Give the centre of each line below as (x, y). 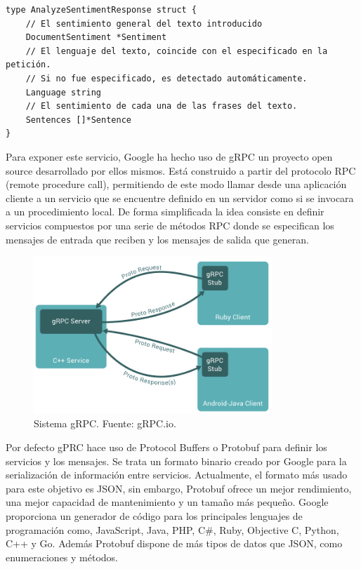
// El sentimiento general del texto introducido (144, 24)
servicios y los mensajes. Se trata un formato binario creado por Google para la (176, 461)
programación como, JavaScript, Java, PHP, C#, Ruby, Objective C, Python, (172, 529)
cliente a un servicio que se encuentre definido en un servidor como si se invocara (180, 198)
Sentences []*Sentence (78, 120)
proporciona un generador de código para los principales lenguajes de (154, 515)
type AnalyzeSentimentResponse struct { (101, 10)
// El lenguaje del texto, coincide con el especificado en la (177, 51)
